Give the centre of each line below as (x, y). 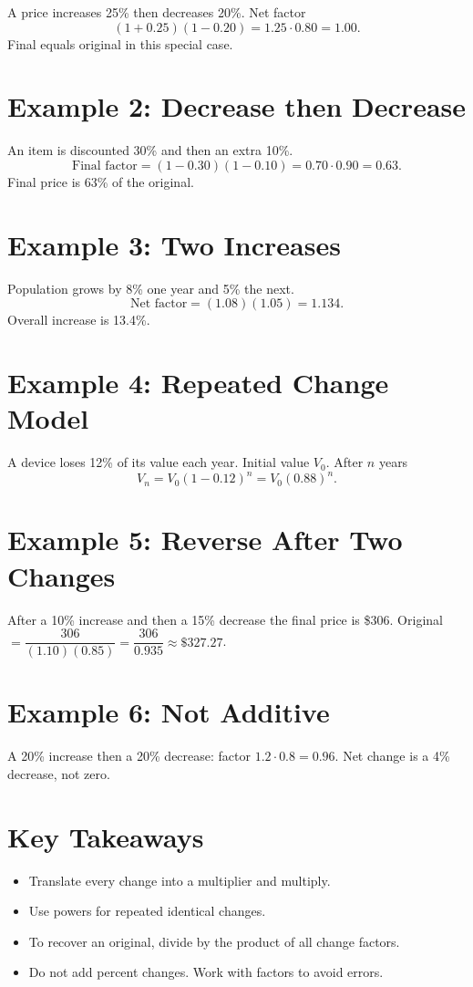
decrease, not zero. (59, 773)
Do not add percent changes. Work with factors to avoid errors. (206, 972)
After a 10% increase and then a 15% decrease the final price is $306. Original (225, 619)
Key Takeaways (106, 836)
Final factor (105, 166)
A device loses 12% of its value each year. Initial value (159, 462)
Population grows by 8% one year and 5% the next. (151, 288)
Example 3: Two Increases (174, 244)
